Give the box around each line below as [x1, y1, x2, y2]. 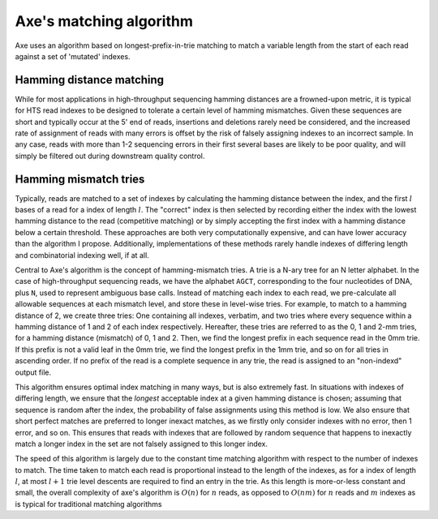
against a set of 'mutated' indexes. [15, 51, 131, 61]
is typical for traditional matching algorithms [15, 499, 162, 508]
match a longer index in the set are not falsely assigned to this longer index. [15, 439, 268, 448]
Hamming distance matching [15, 73, 165, 87]
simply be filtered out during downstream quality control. [15, 151, 205, 161]
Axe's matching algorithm [15, 12, 194, 30]
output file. [15, 367, 52, 377]
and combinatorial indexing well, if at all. [15, 250, 149, 259]
